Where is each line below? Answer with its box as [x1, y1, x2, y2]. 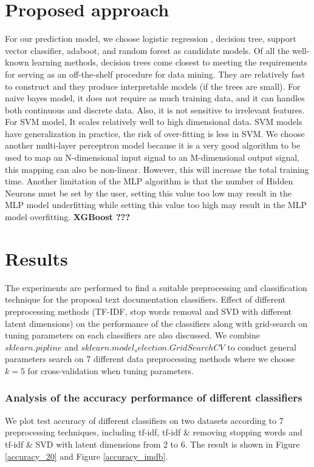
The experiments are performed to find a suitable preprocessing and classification [5, 281, 307, 294]
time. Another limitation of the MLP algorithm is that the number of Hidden [5, 175, 293, 187]
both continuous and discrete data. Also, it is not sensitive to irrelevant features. [5, 103, 305, 116]
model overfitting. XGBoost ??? [5, 210, 130, 223]
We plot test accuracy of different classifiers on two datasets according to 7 [5, 414, 284, 426]
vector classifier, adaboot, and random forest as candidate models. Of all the [5, 44, 290, 56]
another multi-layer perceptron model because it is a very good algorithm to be [5, 139, 301, 152]
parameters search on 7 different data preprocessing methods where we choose [5, 352, 295, 365]
